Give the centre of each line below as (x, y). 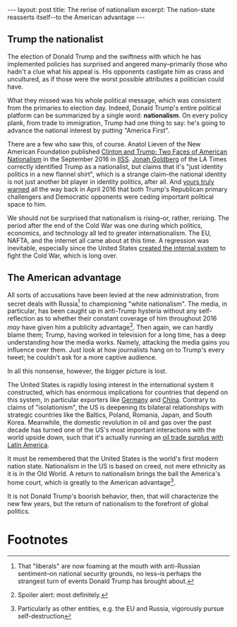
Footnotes (38, 540)
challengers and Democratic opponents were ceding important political (110, 197)
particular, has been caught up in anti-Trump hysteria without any (102, 311)
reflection (21, 318)
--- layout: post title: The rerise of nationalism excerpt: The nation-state (111, 10)
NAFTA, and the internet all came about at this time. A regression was (108, 240)
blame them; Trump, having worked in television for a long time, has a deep (117, 335)
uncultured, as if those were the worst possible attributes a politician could (116, 79)
